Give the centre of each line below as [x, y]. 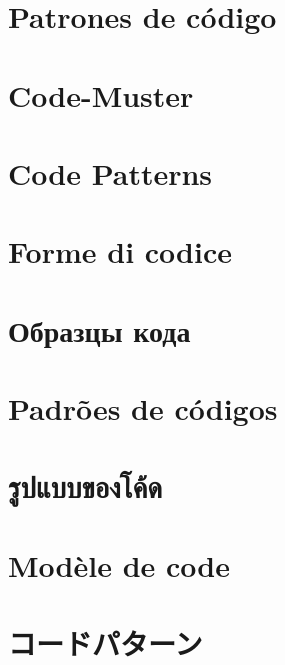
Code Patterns [110, 172]
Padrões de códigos [143, 408]
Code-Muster [101, 94]
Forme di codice [120, 251]
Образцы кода [99, 329]
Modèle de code [119, 564]
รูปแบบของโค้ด [85, 486]
